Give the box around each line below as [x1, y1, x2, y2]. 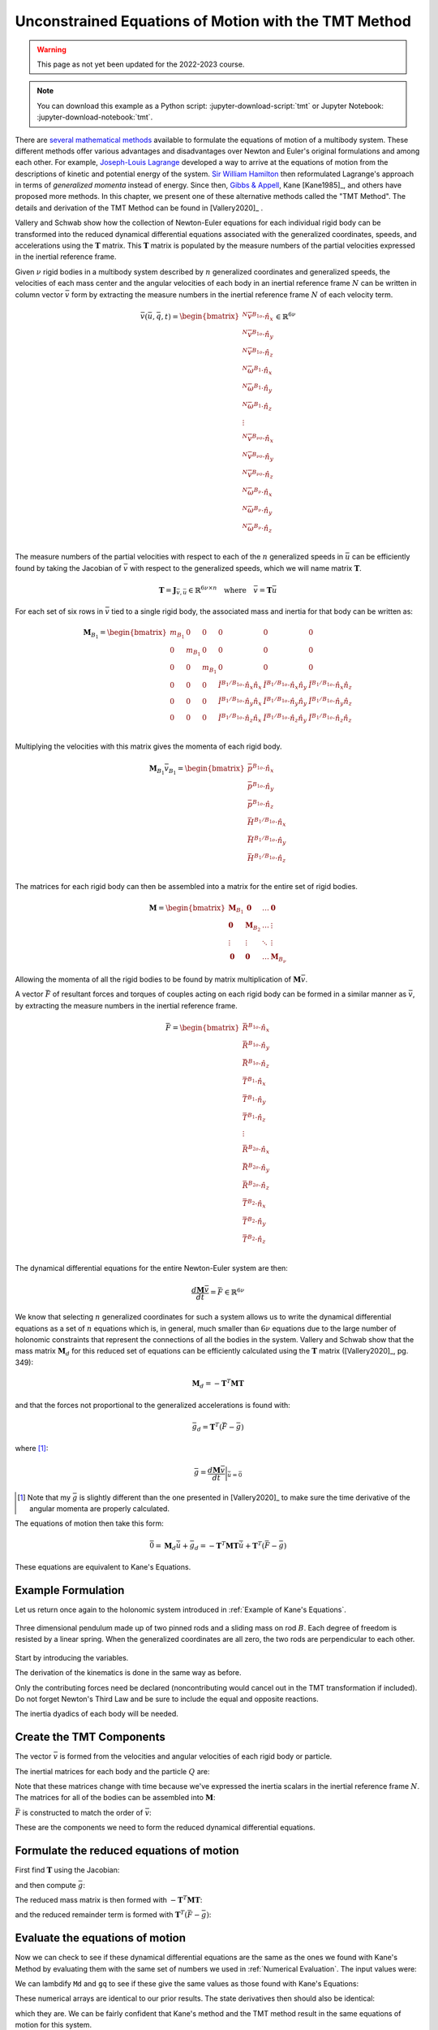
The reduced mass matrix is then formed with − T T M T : [15, 1894, 203, 1904]
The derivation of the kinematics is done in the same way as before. [15, 1668, 243, 1678]
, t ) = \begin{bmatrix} [161, 312, 239, 321]
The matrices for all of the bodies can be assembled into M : [15, 1793, 216, 1803]
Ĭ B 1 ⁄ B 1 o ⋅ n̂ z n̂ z [308, 711, 352, 724]
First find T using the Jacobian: [15, 1865, 120, 1875]
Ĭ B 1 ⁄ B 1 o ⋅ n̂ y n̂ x [217, 695, 263, 708]
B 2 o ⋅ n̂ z [247, 1180, 270, 1192]
